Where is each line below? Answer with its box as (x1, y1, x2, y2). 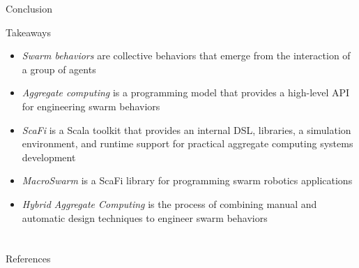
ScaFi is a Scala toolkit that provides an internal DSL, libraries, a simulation (22, 122, 351, 137)
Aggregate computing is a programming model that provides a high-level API (22, 85, 350, 100)
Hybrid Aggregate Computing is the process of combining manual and (22, 196, 317, 211)
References (6, 251, 51, 266)
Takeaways (6, 24, 52, 39)
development (22, 149, 76, 164)
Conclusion (6, 1, 52, 15)
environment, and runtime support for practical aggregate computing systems (22, 136, 353, 151)
